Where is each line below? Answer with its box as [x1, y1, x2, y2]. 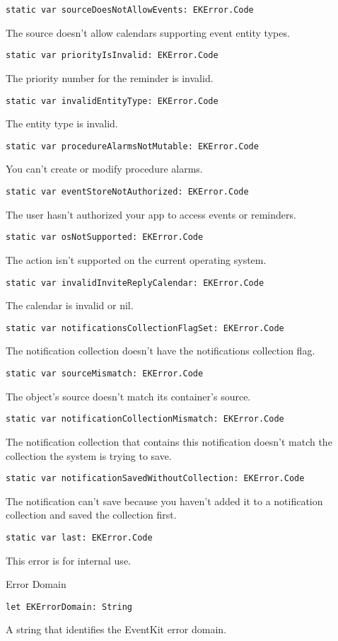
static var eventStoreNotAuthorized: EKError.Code [6, 187, 249, 197]
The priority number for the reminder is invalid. [6, 70, 214, 85]
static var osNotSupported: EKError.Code [6, 232, 204, 243]
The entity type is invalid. [6, 116, 118, 131]
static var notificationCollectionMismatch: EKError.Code [6, 414, 284, 425]
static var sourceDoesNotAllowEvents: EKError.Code [6, 5, 254, 15]
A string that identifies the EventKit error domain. [6, 622, 227, 637]
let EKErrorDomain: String [6, 601, 132, 612]
